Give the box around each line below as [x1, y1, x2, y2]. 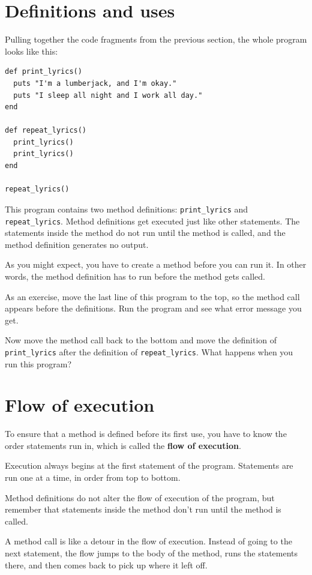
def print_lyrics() [5, 67, 82, 76]
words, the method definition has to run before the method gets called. [5, 269, 265, 282]
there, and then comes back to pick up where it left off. [5, 558, 208, 571]
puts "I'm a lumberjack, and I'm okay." [13, 79, 177, 88]
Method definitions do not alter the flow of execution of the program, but [5, 491, 275, 504]
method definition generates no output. [5, 238, 149, 250]
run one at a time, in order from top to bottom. [5, 471, 181, 484]
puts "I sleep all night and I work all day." [13, 91, 203, 100]
